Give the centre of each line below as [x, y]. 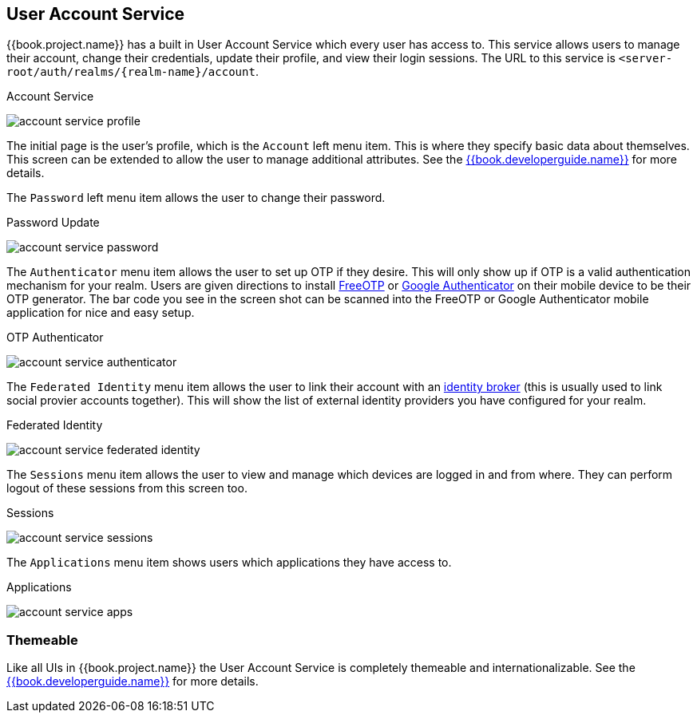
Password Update [53, 223]
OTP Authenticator [55, 338]
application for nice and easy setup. [101, 313]
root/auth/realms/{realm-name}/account [131, 72]
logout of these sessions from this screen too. [127, 488]
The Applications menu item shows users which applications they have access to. [229, 563]
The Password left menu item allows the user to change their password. [196, 198]
